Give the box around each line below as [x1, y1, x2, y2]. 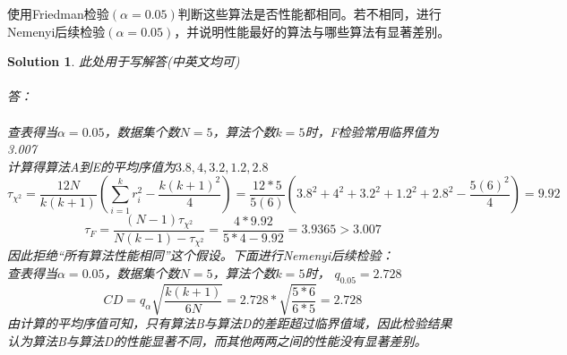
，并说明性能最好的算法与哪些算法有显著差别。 [174, 21, 451, 40]
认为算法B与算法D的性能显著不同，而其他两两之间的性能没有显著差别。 [7, 331, 427, 350]
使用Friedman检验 [7, 4, 109, 22]
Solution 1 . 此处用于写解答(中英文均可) [7, 52, 240, 71]
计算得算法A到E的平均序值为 [7, 156, 176, 175]
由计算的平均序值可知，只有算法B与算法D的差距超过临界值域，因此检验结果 [7, 314, 452, 333]
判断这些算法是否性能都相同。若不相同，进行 [177, 4, 442, 22]
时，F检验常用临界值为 [305, 122, 439, 140]
